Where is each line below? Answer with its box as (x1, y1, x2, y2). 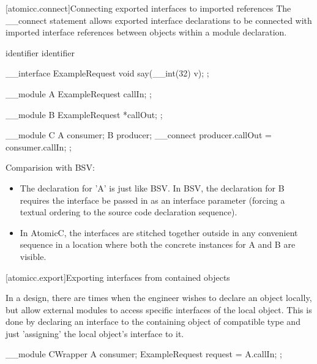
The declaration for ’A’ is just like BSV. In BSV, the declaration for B (20, 181, 285, 194)
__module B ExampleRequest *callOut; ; (6, 108, 163, 121)
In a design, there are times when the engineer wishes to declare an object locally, (6, 291, 312, 304)
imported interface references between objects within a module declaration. (6, 26, 287, 39)
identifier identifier (6, 46, 75, 59)
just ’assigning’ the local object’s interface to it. (6, 327, 184, 340)
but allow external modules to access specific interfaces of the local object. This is (6, 303, 312, 316)
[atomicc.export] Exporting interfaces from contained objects (6, 270, 230, 283)
